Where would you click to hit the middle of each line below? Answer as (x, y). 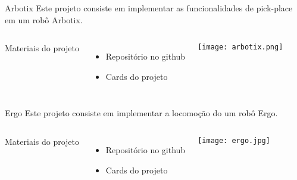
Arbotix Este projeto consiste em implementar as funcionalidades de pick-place (149, 8)
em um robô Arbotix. (44, 19)
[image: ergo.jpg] (234, 140)
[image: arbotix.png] (240, 47)
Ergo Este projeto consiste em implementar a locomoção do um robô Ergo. (141, 113)
